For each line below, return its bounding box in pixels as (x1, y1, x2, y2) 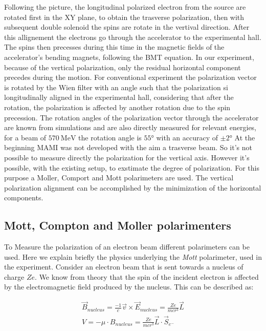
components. (4, 192, 43, 203)
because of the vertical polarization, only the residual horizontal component (4, 61, 241, 72)
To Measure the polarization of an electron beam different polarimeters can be (4, 241, 250, 252)
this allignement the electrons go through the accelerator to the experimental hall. (4, 31, 261, 42)
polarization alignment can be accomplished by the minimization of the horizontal (4, 182, 261, 193)
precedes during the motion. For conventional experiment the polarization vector (4, 72, 257, 82)
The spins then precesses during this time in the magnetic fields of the (4, 42, 225, 52)
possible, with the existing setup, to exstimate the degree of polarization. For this (4, 162, 259, 173)
